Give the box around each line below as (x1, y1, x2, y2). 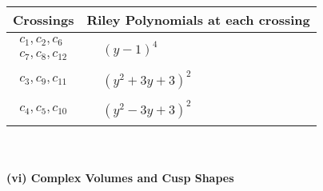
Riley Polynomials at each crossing (86, 10, 310, 29)
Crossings (13, 10, 74, 29)
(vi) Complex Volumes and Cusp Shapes (6, 169, 234, 185)
